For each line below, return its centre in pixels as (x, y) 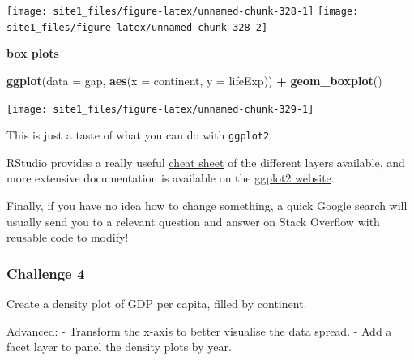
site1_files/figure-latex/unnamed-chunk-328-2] (137, 27)
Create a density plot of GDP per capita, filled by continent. (157, 303)
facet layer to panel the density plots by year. (119, 347)
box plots (33, 53)
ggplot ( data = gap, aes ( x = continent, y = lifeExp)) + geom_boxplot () (194, 80)
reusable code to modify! (68, 237)
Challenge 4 (46, 273)
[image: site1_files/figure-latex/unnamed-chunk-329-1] (160, 109)
